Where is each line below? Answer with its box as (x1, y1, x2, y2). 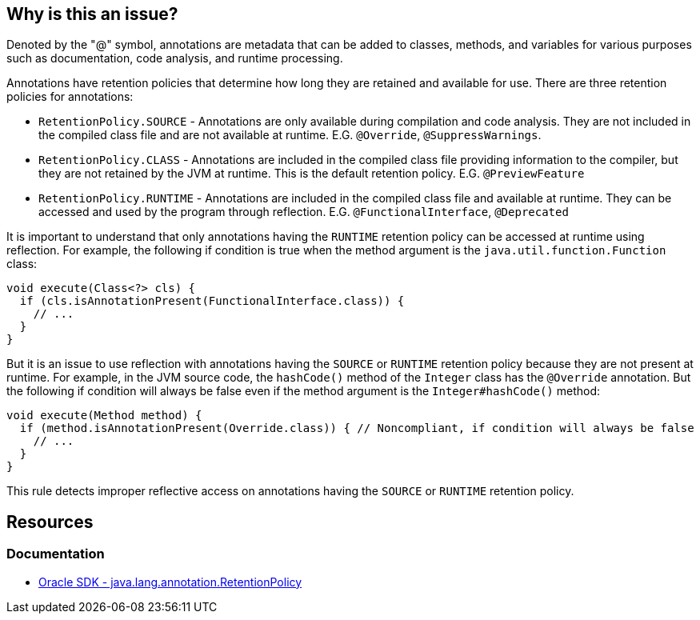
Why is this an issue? (6, 4, 178, 24)
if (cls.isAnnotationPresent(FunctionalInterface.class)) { (19, 294, 405, 308)
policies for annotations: (6, 90, 134, 104)
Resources (6, 511, 94, 532)
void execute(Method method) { (6, 409, 202, 422)
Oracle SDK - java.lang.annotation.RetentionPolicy (38, 574, 302, 589)
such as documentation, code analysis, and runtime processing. (6, 51, 343, 66)
